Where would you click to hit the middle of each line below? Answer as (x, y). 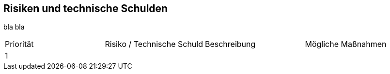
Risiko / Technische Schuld (154, 44)
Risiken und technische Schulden (86, 8)
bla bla (14, 27)
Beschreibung (230, 44)
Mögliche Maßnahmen (346, 44)
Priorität (19, 44)
